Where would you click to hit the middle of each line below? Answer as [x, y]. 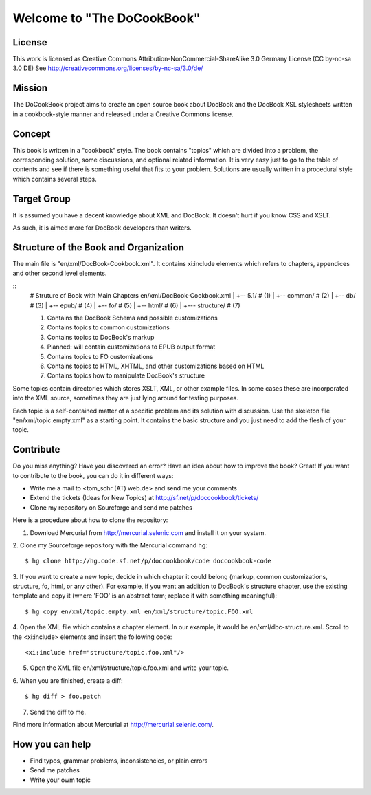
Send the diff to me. [58, 712]
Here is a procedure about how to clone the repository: [90, 520]
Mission [30, 88]
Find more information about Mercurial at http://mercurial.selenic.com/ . [113, 725]
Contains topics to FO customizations [100, 356]
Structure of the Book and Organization [99, 247]
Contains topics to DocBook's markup [101, 337]
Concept [32, 134]
